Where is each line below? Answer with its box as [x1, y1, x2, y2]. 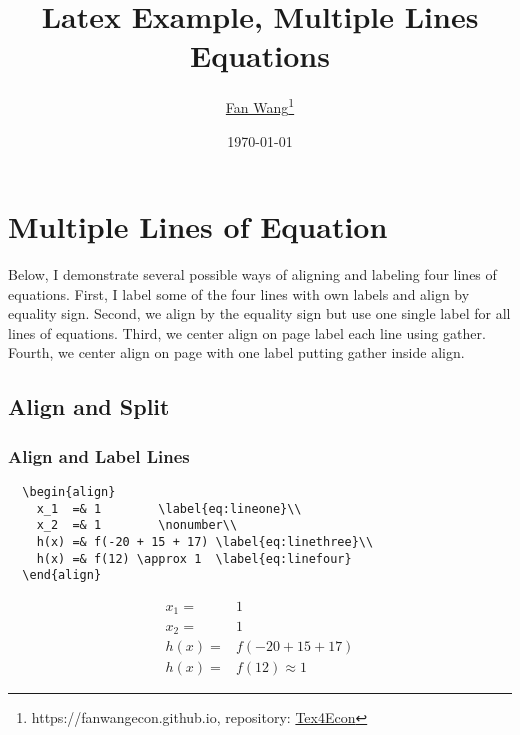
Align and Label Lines [8, 443, 190, 468]
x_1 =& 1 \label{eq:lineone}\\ [36, 501, 302, 516]
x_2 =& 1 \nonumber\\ [36, 518, 238, 533]
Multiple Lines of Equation [8, 206, 388, 247]
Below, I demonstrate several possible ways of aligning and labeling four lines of [8, 264, 497, 285]
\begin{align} [22, 485, 116, 500]
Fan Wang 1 [225, 94, 295, 117]
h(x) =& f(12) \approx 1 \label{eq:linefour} [36, 551, 352, 566]
